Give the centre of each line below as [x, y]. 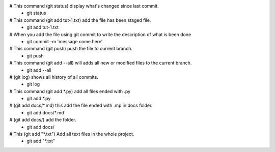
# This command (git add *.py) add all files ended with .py [70, 91]
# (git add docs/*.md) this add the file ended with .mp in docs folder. [81, 105]
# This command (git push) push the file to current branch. [71, 49]
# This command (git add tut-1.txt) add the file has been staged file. [80, 20]
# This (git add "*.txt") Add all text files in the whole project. [72, 134]
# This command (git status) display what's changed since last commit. [84, 6]
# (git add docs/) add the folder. [43, 120]
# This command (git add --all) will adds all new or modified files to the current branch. [101, 63]
